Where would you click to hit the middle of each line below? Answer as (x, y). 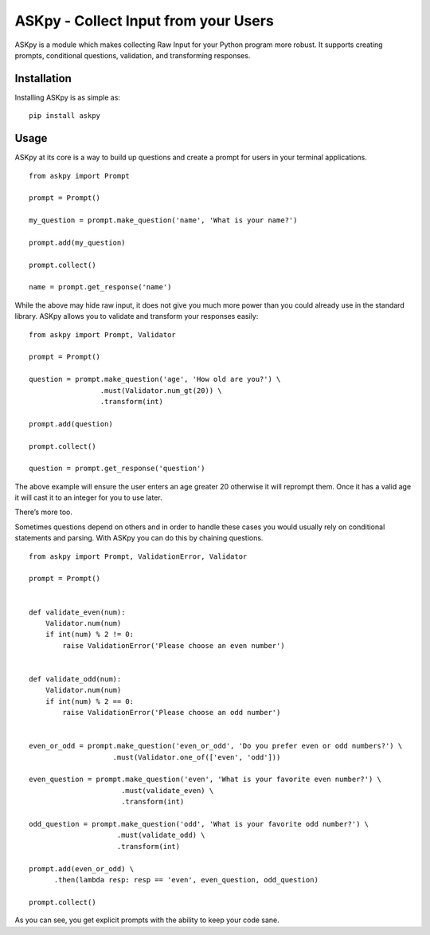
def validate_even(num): (77, 612)
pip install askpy (65, 116)
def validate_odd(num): (75, 679)
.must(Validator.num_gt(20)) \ (161, 390)
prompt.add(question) (71, 424)
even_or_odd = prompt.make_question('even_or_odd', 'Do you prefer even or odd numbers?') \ (216, 746)
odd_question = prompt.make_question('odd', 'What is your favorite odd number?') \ (199, 824)
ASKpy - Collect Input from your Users (144, 21)
